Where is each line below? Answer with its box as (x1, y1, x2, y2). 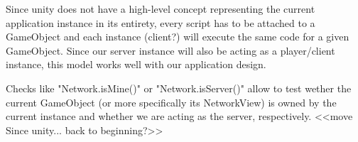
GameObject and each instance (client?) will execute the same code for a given (6, 29, 349, 44)
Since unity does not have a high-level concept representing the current (6, 1, 315, 16)
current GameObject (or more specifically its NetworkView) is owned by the (6, 94, 337, 109)
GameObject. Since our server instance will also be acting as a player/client (6, 43, 335, 58)
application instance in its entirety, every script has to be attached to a (6, 15, 315, 30)
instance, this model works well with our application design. (6, 57, 266, 72)
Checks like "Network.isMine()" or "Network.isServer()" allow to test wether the (6, 80, 352, 95)
